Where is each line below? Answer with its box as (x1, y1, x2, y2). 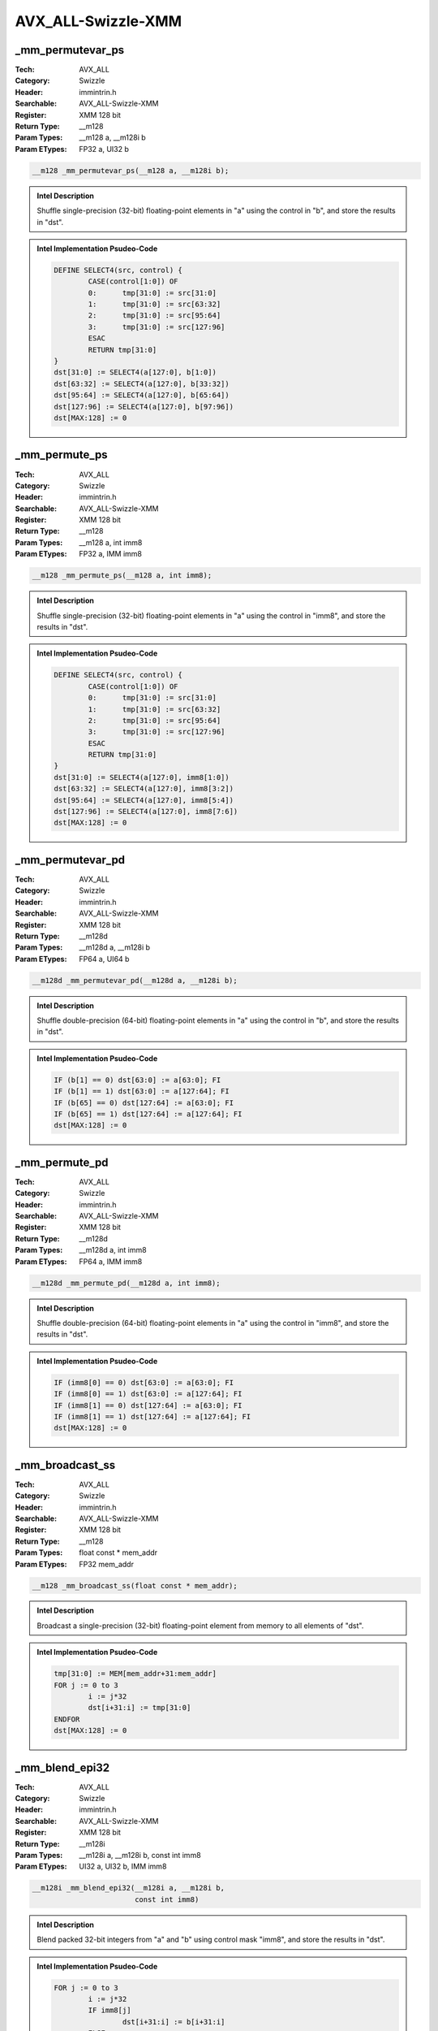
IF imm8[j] (88, 2006, 131, 2015)
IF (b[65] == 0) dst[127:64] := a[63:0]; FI (54, 1098, 234, 1107)
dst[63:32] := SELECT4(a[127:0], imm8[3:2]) (54, 784, 234, 794)
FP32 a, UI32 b (79, 144, 130, 154)
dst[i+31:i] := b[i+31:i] (122, 2017, 225, 2026)
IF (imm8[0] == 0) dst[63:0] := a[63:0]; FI (54, 1378, 234, 1387)
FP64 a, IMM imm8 (79, 1256, 143, 1267)
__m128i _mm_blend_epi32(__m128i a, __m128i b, (32, 1883, 225, 1893)
